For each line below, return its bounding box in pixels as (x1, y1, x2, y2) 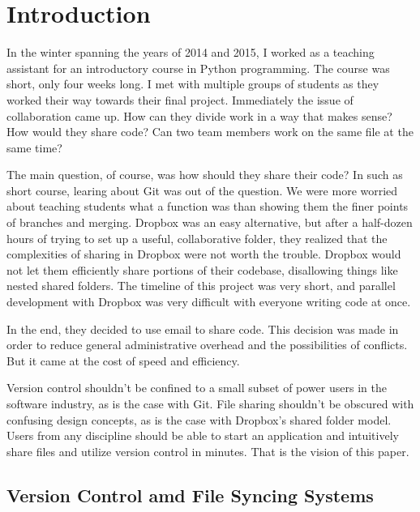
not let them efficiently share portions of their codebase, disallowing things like (6, 261, 398, 278)
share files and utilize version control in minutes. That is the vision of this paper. (6, 442, 409, 459)
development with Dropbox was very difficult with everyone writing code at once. (6, 293, 411, 310)
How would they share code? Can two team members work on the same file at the (6, 123, 414, 140)
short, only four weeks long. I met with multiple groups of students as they (6, 75, 379, 92)
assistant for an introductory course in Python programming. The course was (6, 59, 390, 76)
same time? (6, 139, 62, 156)
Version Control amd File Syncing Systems (6, 482, 374, 507)
